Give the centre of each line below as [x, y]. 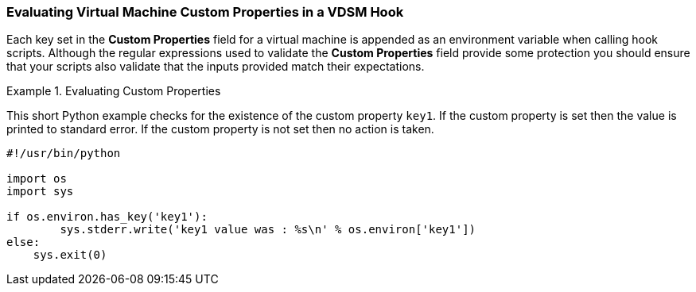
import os [37, 179]
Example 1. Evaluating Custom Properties [114, 91]
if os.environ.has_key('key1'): [107, 217]
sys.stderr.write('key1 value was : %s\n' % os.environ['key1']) [268, 230]
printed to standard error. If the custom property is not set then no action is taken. [220, 129]
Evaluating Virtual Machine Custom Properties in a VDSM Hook [205, 12]
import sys [40, 192]
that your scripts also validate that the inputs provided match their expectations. [216, 67]
